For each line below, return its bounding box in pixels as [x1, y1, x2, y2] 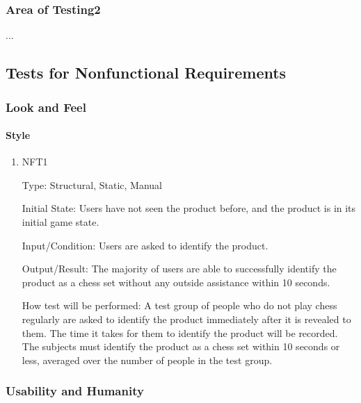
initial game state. [22, 215, 99, 229]
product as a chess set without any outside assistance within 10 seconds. [22, 274, 330, 289]
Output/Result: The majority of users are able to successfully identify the [22, 261, 337, 276]
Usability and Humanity [6, 382, 144, 400]
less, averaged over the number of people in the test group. [22, 352, 273, 367]
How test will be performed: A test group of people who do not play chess [22, 298, 337, 313]
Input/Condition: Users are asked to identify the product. [22, 238, 268, 252]
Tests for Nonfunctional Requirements [6, 62, 287, 83]
